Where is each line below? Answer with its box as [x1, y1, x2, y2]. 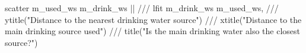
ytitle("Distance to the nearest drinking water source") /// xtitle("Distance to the [5, 13, 302, 25]
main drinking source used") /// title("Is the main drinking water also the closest [5, 25, 300, 37]
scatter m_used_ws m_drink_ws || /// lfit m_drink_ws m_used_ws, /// [5, 2, 279, 14]
